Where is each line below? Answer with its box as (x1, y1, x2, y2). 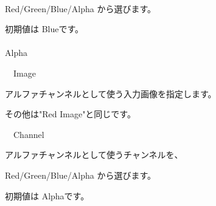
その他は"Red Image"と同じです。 (5, 108, 136, 120)
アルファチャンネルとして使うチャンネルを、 (5, 148, 183, 161)
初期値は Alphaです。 (5, 189, 89, 202)
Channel (13, 128, 44, 140)
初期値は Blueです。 (5, 22, 84, 35)
